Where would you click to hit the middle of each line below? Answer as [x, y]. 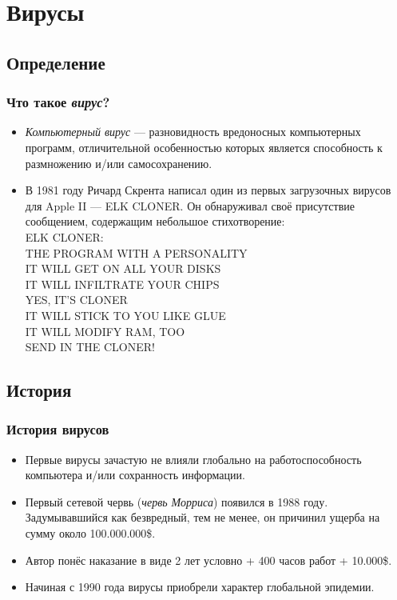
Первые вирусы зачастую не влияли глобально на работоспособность [193, 459]
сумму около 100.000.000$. [90, 533]
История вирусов [58, 429]
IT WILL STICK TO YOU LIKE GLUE [125, 315]
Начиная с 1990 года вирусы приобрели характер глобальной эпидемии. [200, 587]
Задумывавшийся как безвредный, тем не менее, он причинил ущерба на [202, 517]
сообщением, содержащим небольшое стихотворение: [155, 221]
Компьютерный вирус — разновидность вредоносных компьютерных [193, 132]
